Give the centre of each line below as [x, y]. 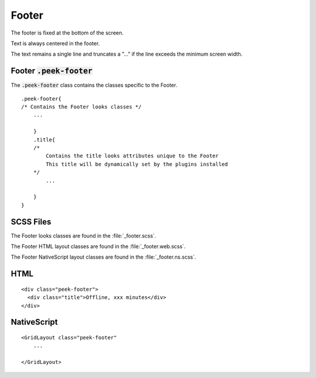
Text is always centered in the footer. [55, 43]
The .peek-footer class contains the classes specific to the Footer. [94, 85]
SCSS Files [31, 221]
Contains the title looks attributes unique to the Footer [132, 156]
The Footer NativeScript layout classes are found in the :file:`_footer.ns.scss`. [103, 257]
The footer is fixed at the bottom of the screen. [67, 33]
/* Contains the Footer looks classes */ [81, 107]
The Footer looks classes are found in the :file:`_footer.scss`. [83, 236]
